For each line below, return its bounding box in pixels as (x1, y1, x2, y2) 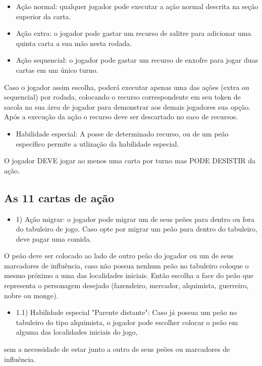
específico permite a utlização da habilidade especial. (16, 138, 179, 149)
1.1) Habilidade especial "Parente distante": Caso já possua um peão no (16, 307, 237, 317)
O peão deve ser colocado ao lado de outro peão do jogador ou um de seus (4, 250, 234, 261)
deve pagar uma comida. (16, 233, 92, 244)
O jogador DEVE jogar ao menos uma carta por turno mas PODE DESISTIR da (4, 155, 255, 166)
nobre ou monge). (4, 290, 59, 300)
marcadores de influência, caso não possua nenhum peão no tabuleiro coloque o (4, 260, 249, 270)
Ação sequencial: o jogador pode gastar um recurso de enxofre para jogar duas (16, 55, 258, 65)
